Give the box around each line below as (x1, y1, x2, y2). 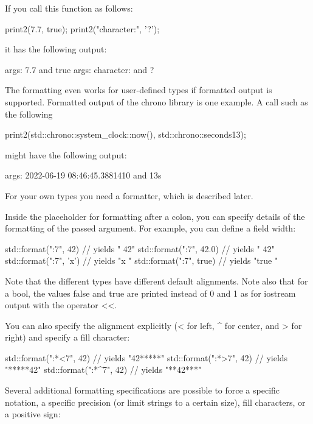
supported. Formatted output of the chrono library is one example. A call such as (5, 95, 308, 108)
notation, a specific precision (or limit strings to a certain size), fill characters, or (5, 395, 306, 408)
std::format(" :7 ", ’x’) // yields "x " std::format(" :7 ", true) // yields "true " (5, 254, 278, 267)
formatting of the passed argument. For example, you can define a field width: (5, 222, 296, 235)
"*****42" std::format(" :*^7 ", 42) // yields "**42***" (5, 363, 202, 376)
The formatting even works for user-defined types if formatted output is (5, 83, 272, 96)
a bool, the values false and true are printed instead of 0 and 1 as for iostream (5, 286, 296, 299)
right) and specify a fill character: (5, 331, 130, 344)
